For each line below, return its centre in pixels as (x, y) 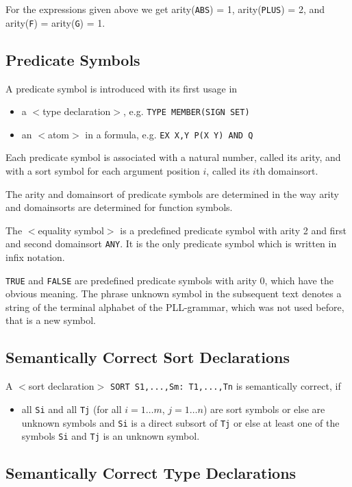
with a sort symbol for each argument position (103, 171)
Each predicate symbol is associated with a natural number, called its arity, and (173, 157)
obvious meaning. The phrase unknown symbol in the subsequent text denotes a (174, 294)
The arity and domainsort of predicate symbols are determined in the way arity (172, 193)
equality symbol (71, 230)
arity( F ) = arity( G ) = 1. (55, 22)
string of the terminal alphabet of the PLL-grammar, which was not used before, (175, 307)
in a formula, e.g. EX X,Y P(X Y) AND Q (169, 134)
